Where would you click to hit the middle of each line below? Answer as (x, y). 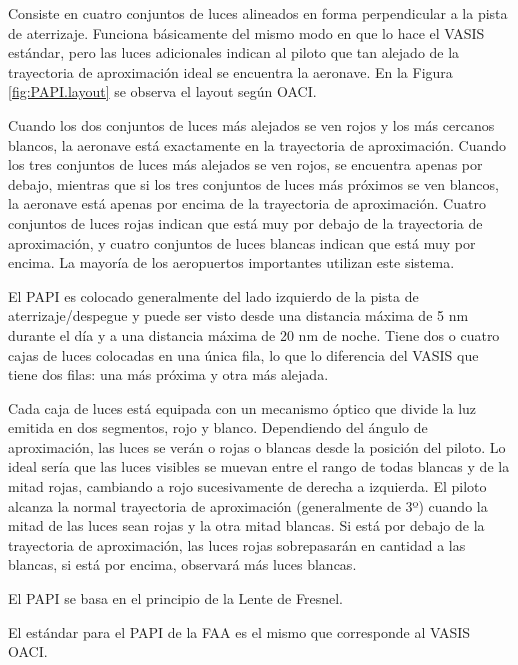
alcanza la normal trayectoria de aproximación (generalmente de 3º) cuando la (248, 505)
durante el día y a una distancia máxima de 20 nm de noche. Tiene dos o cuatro (254, 334)
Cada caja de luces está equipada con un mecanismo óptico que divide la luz (242, 407)
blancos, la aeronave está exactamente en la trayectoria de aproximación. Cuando (257, 144)
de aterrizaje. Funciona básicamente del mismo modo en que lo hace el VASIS (246, 32)
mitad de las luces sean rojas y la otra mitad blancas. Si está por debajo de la (246, 525)
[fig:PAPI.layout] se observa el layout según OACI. (162, 91)
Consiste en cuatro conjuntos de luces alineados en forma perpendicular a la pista (258, 13)
